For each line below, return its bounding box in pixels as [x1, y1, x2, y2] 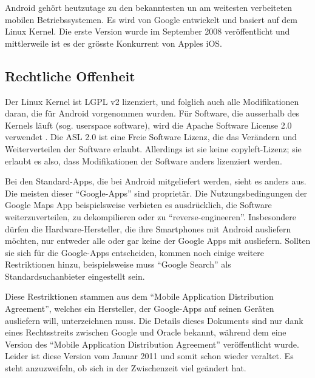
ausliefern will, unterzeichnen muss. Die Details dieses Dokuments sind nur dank [5, 314, 303, 326]
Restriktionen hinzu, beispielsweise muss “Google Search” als [5, 258, 231, 271]
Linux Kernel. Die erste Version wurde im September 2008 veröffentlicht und [5, 25, 290, 38]
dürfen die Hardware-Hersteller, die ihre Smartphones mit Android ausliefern [5, 222, 291, 235]
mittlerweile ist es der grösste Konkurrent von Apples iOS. [5, 36, 222, 49]
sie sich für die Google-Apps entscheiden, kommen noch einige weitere [5, 246, 265, 258]
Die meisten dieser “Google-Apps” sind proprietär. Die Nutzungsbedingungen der [5, 186, 308, 199]
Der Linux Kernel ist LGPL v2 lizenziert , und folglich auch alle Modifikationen [5, 95, 299, 107]
